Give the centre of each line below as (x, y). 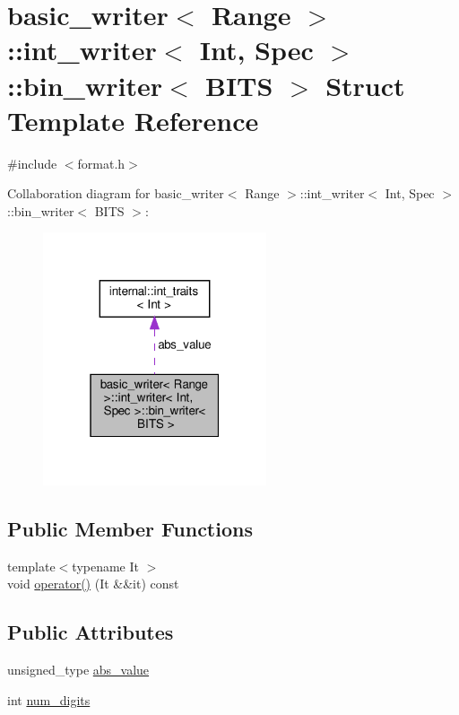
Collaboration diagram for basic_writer (116, 193)
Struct (365, 85)
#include (32, 163)
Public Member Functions (130, 528)
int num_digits (49, 699)
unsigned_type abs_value (78, 669)
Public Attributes (91, 632)
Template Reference (133, 120)
